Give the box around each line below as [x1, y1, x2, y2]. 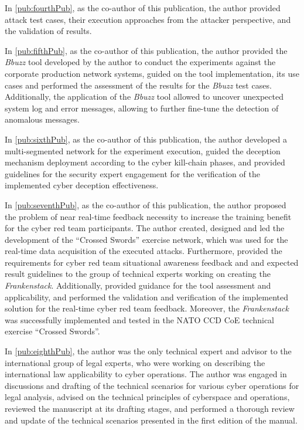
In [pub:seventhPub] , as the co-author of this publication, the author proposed [5, 198, 286, 211]
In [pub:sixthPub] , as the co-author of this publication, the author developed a [5, 133, 288, 145]
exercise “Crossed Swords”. [5, 325, 100, 337]
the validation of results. [5, 25, 92, 37]
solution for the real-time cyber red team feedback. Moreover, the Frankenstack [5, 302, 289, 314]
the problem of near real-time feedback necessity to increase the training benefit [5, 210, 292, 222]
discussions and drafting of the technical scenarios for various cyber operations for [5, 379, 299, 391]
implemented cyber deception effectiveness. [5, 179, 159, 191]
